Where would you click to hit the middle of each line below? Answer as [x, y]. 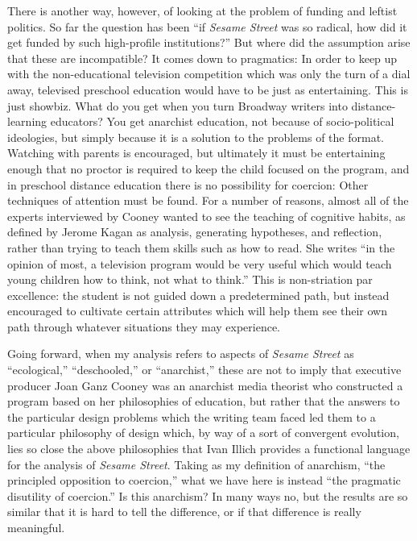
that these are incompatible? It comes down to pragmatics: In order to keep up [202, 58]
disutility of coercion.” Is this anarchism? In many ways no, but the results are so [208, 495]
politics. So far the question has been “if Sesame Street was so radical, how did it [207, 26]
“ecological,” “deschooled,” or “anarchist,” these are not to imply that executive [204, 370]
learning [27, 121]
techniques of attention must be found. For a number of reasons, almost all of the [208, 200]
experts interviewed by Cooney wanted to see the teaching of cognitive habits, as [206, 216]
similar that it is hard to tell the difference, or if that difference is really [184, 512]
